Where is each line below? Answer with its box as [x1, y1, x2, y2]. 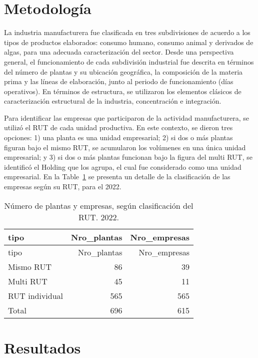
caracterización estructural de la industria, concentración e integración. [4, 96, 221, 106]
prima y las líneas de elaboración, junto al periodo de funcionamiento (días [4, 76, 233, 87]
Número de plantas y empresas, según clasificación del [4, 199, 193, 211]
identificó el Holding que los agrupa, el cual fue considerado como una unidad [4, 161, 241, 172]
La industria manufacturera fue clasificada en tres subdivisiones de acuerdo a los [4, 27, 250, 38]
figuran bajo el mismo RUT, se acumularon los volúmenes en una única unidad [4, 142, 246, 152]
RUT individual [8, 289, 63, 301]
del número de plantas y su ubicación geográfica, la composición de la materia [4, 66, 243, 77]
